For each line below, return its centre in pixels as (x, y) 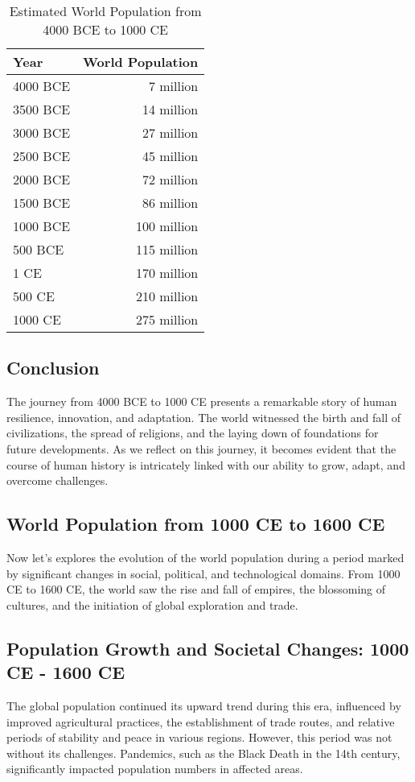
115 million (167, 249)
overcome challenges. (58, 480)
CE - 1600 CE (66, 672)
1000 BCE (42, 226)
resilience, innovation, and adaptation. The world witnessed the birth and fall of (204, 417)
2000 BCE (42, 179)
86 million (170, 203)
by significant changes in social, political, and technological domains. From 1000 (203, 573)
